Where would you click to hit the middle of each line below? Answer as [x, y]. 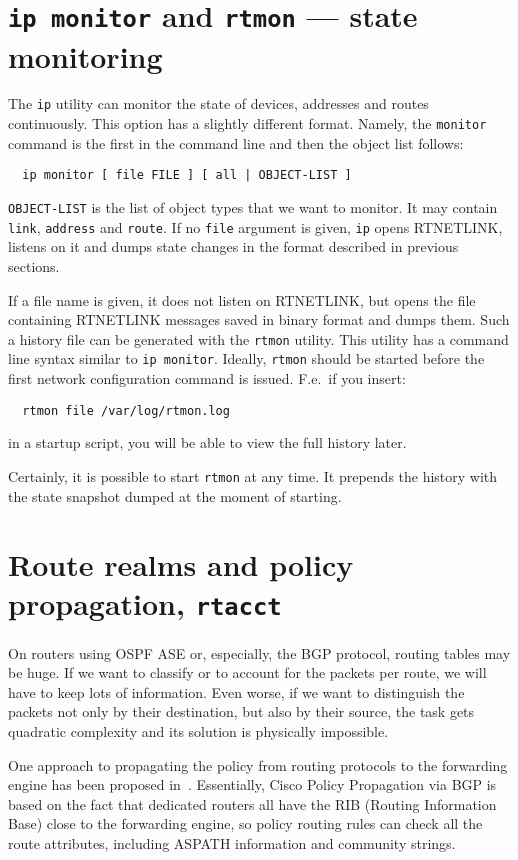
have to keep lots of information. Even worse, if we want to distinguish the [236, 691]
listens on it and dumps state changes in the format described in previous [233, 246]
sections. [34, 265]
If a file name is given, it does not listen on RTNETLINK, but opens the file [242, 299]
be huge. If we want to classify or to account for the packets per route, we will [247, 672]
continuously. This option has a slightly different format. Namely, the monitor [247, 123]
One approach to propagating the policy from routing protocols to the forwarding [258, 764]
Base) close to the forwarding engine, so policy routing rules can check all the [245, 823]
